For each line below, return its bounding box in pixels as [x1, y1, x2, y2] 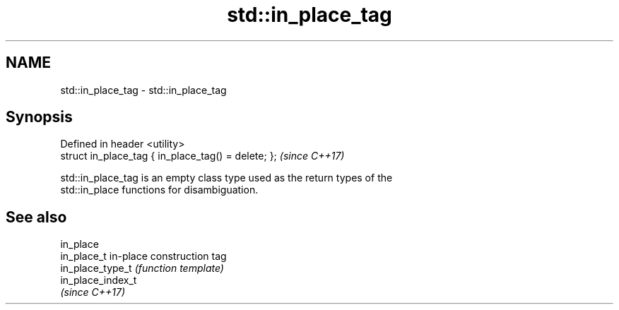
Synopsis [6, 108, 73, 126]
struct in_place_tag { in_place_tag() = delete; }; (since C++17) [60, 150, 345, 162]
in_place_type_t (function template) [60, 262, 224, 275]
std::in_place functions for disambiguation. [60, 184, 259, 196]
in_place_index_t [60, 274, 137, 287]
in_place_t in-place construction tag [60, 250, 227, 263]
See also [6, 208, 67, 226]
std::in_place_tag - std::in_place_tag [60, 83, 227, 96]
